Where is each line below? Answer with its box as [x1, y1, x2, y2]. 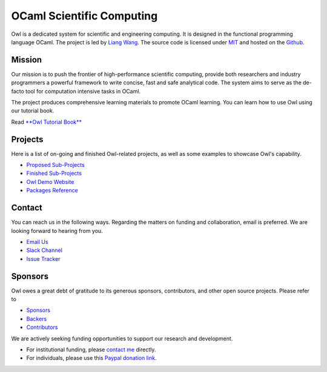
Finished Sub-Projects [26, 170, 82, 177]
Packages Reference [26, 187, 78, 194]
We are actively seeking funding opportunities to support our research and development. [11, 334, 233, 342]
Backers [26, 315, 47, 322]
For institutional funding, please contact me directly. [26, 346, 156, 353]
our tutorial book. [11, 107, 54, 115]
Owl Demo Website [26, 178, 74, 185]
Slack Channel [26, 246, 63, 254]
